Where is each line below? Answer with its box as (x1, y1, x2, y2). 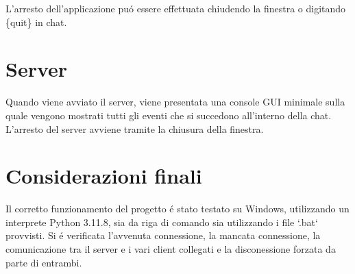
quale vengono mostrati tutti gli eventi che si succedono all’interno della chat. (5, 108, 332, 122)
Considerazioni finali (5, 162, 202, 190)
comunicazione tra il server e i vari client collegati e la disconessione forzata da (5, 242, 336, 256)
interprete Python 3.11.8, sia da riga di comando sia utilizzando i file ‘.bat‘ (5, 214, 318, 229)
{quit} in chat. (5, 14, 67, 29)
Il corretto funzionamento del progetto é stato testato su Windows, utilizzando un (5, 201, 350, 216)
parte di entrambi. (5, 255, 82, 269)
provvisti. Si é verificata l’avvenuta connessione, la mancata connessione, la (5, 228, 321, 242)
